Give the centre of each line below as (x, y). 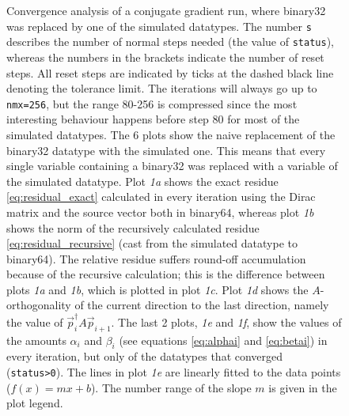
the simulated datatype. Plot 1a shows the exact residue (142, 181)
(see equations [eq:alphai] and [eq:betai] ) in (223, 340)
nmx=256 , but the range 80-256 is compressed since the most (152, 103)
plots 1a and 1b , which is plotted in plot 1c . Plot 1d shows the (157, 289)
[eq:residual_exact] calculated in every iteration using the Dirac (161, 197)
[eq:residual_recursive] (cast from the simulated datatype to (152, 243)
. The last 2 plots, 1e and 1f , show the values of (226, 321)
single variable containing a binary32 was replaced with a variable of (172, 166)
